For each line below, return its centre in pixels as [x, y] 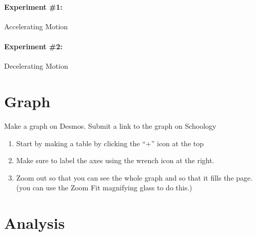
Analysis [35, 223]
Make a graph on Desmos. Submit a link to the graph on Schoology [110, 125]
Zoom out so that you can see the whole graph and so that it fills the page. [134, 177]
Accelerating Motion [36, 26]
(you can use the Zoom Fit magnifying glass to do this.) [104, 188]
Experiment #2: [33, 46]
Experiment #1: [33, 6]
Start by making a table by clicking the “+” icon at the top [110, 143]
